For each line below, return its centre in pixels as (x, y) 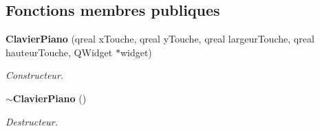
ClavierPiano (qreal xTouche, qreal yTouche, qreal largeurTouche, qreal (160, 39)
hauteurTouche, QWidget (59, 52)
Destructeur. (32, 121)
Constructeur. (35, 75)
